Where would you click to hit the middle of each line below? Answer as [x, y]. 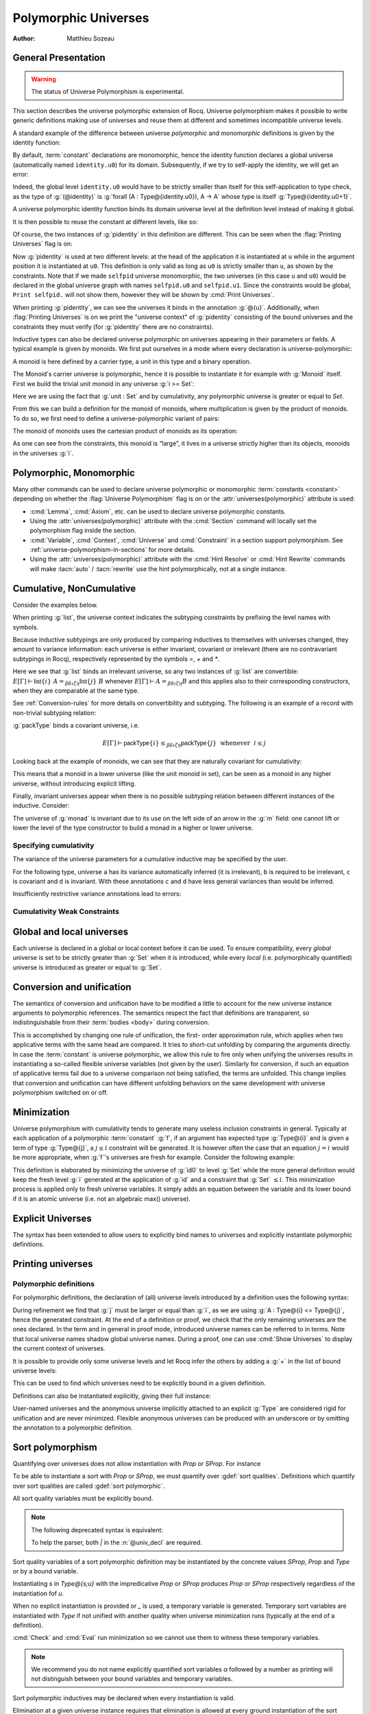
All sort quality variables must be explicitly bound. [83, 1498]
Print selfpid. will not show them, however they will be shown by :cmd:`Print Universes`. [144, 295]
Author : [24, 38]
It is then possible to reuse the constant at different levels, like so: [105, 221]
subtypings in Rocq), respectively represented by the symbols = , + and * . [116, 659]
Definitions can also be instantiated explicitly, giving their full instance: [112, 1396]
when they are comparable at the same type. [76, 690]
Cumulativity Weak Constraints [66, 912]
